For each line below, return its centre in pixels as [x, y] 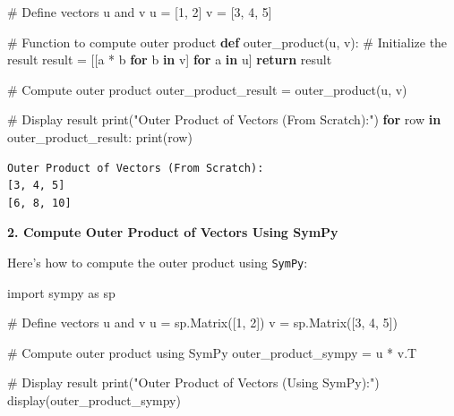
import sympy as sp [61, 292]
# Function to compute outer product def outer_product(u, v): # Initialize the [227, 42]
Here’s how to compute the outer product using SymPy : [158, 262]
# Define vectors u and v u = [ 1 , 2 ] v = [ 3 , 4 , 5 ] [140, 12]
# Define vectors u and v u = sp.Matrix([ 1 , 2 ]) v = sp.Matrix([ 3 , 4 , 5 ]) [202, 323]
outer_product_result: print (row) [100, 136]
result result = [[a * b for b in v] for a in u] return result [170, 59]
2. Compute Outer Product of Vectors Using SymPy [173, 232]
